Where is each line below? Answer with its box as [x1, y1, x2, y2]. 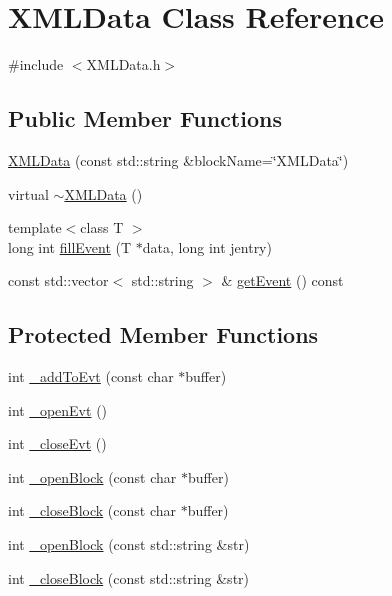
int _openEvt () [8, 399, 108, 420]
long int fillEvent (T [8, 236, 132, 257]
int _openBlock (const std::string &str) [8, 534, 250, 555]
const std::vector [8, 270, 109, 291]
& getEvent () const [221, 270, 344, 291]
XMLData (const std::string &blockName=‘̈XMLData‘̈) [8, 149, 349, 170]
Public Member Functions [8, 103, 282, 134]
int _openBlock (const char [8, 466, 177, 487]
